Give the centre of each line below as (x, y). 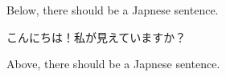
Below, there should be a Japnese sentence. (113, 10)
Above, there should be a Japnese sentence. (113, 64)
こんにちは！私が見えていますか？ (97, 36)
